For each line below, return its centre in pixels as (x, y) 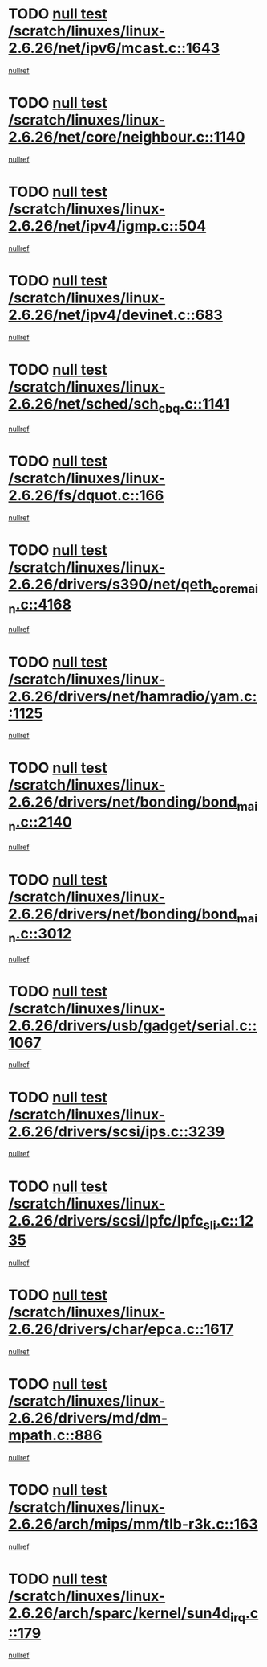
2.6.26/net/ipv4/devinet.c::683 (115, 315)
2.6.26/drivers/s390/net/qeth (110, 585)
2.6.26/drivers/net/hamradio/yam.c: (133, 696)
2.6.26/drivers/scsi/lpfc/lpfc (106, 1220)
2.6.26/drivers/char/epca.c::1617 (121, 1330)
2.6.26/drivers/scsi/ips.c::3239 (116, 1131)
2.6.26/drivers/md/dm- (88, 1418)
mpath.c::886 (55, 1435)
